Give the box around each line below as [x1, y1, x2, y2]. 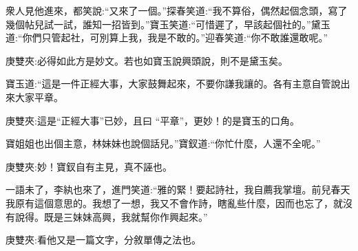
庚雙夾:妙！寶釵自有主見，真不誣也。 [6, 159, 172, 173]
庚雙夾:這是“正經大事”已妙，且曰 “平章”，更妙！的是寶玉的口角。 [6, 113, 299, 127]
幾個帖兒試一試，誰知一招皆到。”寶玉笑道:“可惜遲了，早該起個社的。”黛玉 [6, 17, 330, 31]
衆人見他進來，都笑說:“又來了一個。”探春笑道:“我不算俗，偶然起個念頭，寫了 [6, 3, 348, 17]
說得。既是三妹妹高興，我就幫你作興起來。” [14, 209, 208, 223]
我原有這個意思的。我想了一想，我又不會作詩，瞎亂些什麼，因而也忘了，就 [6, 195, 343, 210]
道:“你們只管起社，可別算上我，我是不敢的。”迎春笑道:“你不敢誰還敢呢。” [6, 30, 328, 45]
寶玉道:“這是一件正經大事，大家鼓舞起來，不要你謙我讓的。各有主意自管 [6, 76, 331, 91]
